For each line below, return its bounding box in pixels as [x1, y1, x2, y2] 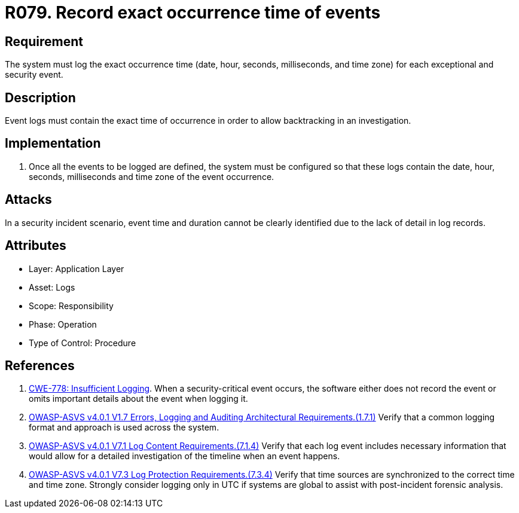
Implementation [5, 136, 101, 151]
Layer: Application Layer [29, 263, 124, 274]
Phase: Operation [29, 319, 97, 329]
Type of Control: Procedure [29, 337, 136, 348]
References [5, 358, 75, 373]
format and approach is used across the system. [29, 422, 219, 433]
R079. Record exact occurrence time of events [5, 2, 381, 23]
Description [5, 90, 76, 105]
